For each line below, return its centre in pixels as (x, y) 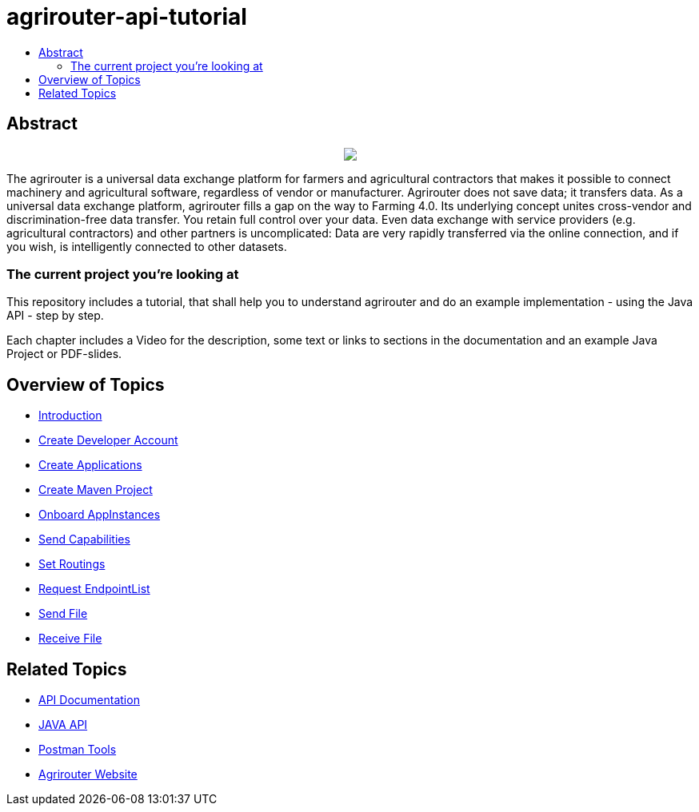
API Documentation (89, 700)
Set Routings (72, 564)
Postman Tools (78, 750)
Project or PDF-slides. (64, 354)
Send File (63, 614)
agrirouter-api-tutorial (127, 17)
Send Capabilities (84, 539)
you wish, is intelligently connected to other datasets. (147, 246)
